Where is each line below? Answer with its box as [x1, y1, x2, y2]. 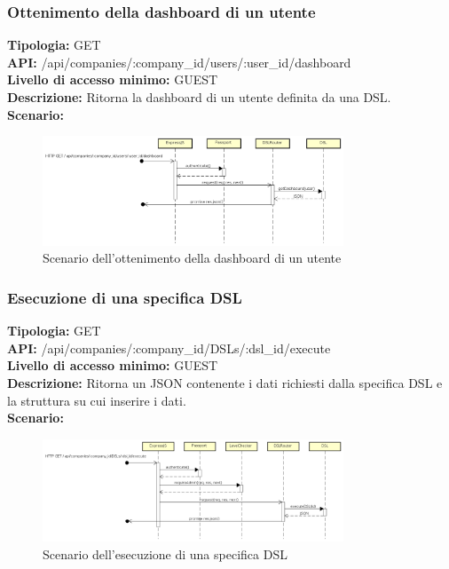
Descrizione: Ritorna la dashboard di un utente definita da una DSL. [7, 88, 391, 106]
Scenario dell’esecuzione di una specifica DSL [43, 544, 288, 563]
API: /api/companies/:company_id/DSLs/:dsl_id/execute [7, 338, 331, 357]
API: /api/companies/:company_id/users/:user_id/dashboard [7, 52, 351, 71]
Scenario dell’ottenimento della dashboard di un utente [43, 249, 342, 267]
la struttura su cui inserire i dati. [7, 391, 186, 409]
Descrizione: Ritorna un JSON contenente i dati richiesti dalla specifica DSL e [7, 373, 443, 391]
